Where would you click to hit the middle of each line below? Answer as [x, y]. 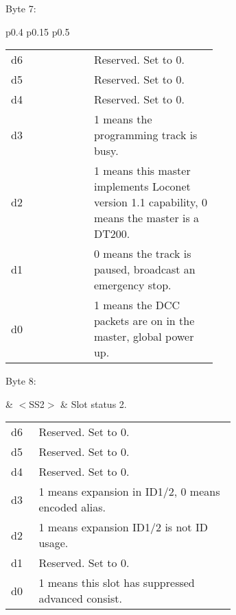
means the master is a [146, 218]
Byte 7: [21, 8]
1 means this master [142, 171]
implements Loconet [142, 186]
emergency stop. [132, 285]
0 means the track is [142, 254]
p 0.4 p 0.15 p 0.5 [38, 31]
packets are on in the [144, 321]
